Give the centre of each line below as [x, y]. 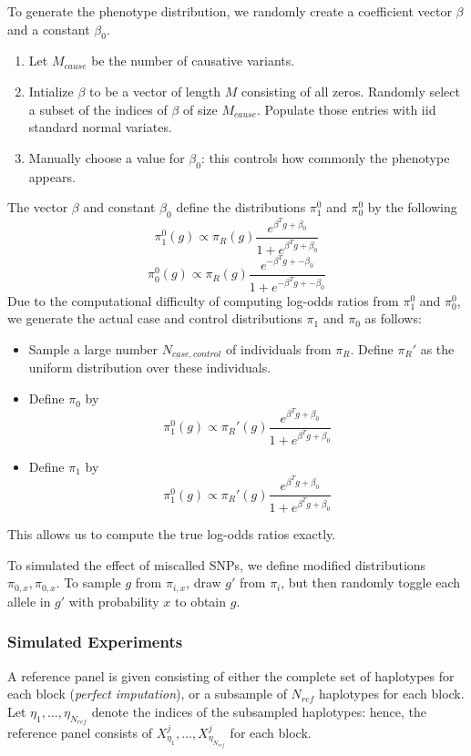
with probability [114, 601]
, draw [204, 582]
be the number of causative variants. [193, 61]
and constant [119, 207]
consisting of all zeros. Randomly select [350, 91]
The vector [38, 207]
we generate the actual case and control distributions [155, 318]
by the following [412, 207]
